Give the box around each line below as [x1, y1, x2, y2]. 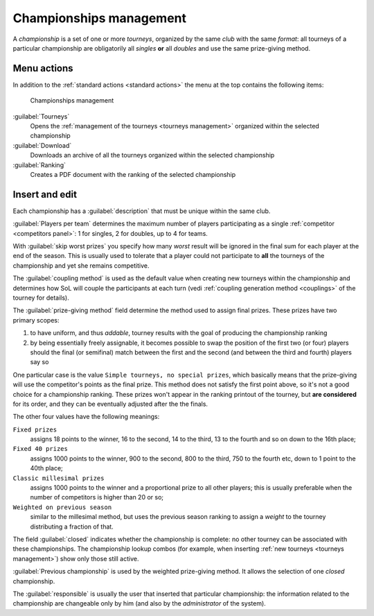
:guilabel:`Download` [12, 141, 72, 149]
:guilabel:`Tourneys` [12, 112, 70, 121]
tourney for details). [12, 293, 69, 302]
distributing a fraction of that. [30, 522, 114, 531]
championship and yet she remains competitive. [12, 261, 150, 270]
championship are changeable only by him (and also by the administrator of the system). [12, 599, 266, 608]
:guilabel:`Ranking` [12, 160, 66, 169]
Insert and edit [12, 188, 78, 200]
